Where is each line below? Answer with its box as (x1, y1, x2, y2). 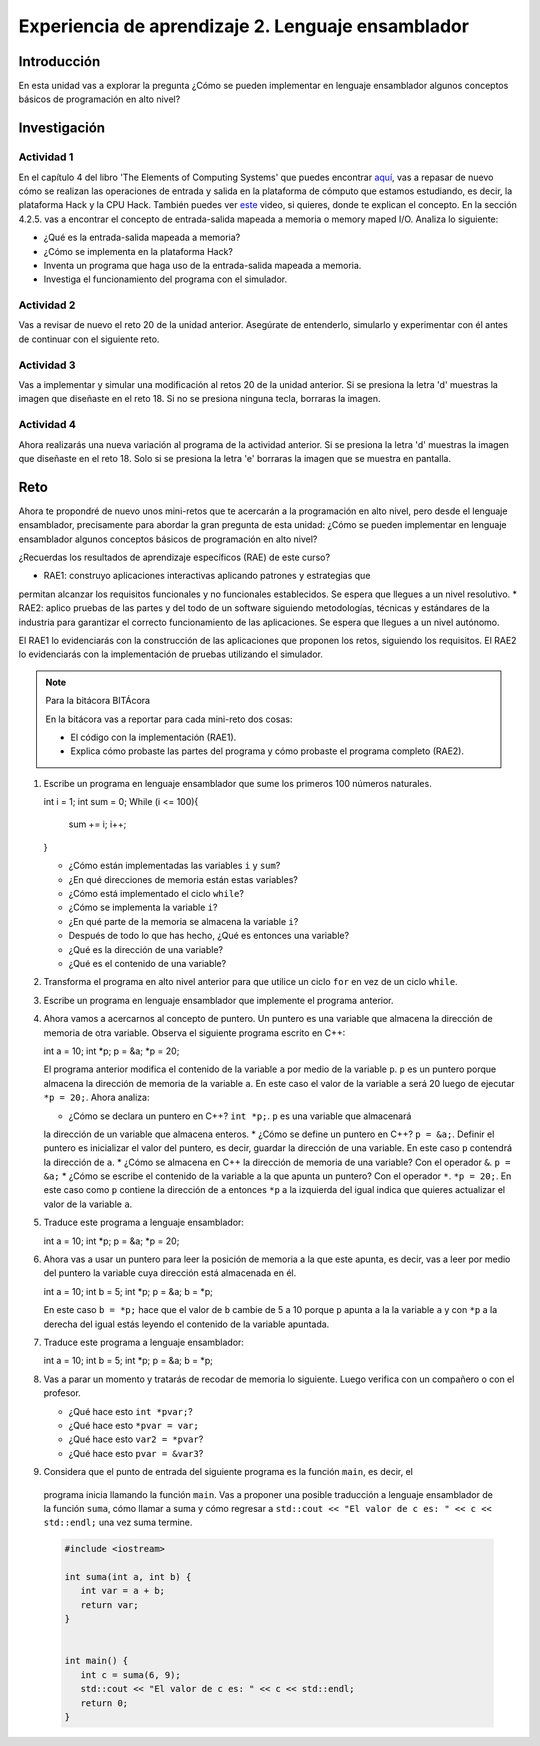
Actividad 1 (18, 150, 74, 164)
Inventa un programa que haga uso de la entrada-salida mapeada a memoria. (43, 259, 362, 271)
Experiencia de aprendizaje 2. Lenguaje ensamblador (18, 15, 470, 37)
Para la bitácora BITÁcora (45, 695, 150, 707)
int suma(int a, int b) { (64, 1571, 192, 1583)
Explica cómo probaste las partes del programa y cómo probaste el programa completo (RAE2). (70, 745, 465, 757)
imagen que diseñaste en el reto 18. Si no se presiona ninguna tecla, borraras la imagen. (18, 393, 381, 405)
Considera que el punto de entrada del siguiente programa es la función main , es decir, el (43, 1466, 414, 1478)
